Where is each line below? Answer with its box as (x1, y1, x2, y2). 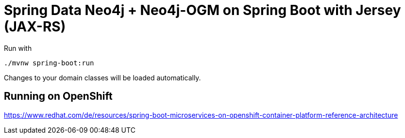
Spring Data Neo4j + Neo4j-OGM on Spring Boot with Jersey (4, 2, 401, 18)
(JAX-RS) (4, 18, 66, 35)
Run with (4, 44, 32, 52)
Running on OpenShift (4, 90, 113, 103)
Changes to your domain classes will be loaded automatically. (4, 73, 201, 82)
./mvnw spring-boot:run (4, 59, 94, 67)
